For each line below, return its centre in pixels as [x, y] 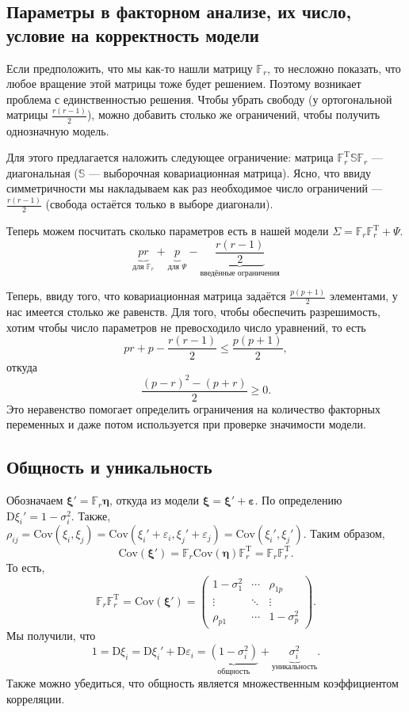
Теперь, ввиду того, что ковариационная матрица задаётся [146, 296]
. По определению [298, 500]
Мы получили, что [51, 636]
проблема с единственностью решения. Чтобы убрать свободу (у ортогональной [199, 99]
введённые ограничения [240, 273]
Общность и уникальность [109, 467]
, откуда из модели [154, 500]
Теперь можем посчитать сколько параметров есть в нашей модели [168, 231]
